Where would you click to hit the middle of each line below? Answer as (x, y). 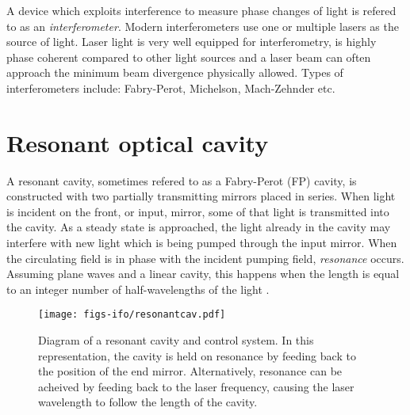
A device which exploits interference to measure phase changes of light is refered (201, 10)
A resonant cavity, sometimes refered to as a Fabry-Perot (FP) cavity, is (182, 180)
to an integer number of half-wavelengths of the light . (138, 289)
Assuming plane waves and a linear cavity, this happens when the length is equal (203, 274)
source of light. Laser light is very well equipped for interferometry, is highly (192, 42)
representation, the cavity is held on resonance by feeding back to (197, 355)
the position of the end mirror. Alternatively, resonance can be (190, 371)
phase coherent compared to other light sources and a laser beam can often (189, 57)
